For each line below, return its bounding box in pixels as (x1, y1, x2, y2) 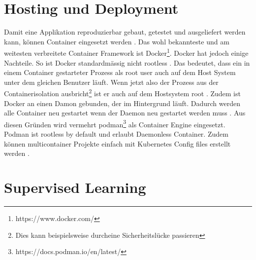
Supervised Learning (4, 177, 146, 197)
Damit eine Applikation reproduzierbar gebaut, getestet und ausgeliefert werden (4, 27, 246, 37)
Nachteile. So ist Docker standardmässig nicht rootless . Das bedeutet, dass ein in (4, 57, 250, 68)
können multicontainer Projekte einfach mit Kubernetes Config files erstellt (4, 138, 231, 149)
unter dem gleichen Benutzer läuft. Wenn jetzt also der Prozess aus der (4, 76, 219, 87)
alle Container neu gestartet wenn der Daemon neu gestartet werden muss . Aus (4, 108, 246, 118)
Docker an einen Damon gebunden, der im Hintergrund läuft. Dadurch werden (4, 98, 240, 108)
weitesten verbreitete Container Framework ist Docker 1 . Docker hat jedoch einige (4, 46, 249, 58)
